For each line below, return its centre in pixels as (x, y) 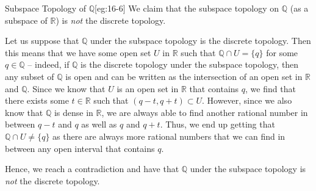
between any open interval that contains (80, 148)
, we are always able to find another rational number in (205, 112)
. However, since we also (247, 100)
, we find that (271, 88)
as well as (99, 124)
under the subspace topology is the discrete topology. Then (201, 41)
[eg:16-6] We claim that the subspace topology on (187, 8)
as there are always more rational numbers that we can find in (169, 136)
